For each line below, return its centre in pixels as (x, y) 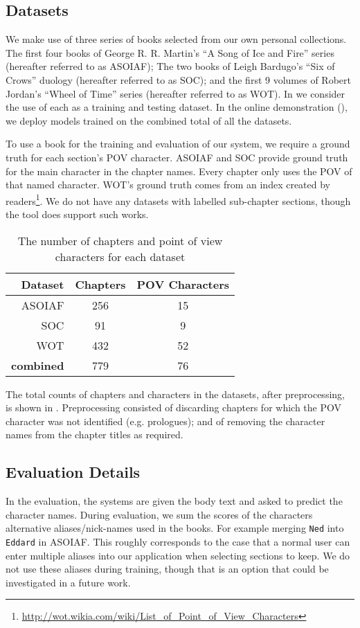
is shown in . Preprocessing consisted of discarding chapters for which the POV (173, 407)
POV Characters (183, 284)
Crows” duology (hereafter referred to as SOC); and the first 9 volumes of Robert (178, 79)
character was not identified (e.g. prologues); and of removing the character (165, 421)
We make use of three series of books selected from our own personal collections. (176, 39)
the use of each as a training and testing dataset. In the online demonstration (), (177, 107)
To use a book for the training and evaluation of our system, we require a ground (178, 144)
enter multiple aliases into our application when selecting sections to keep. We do (178, 555)
